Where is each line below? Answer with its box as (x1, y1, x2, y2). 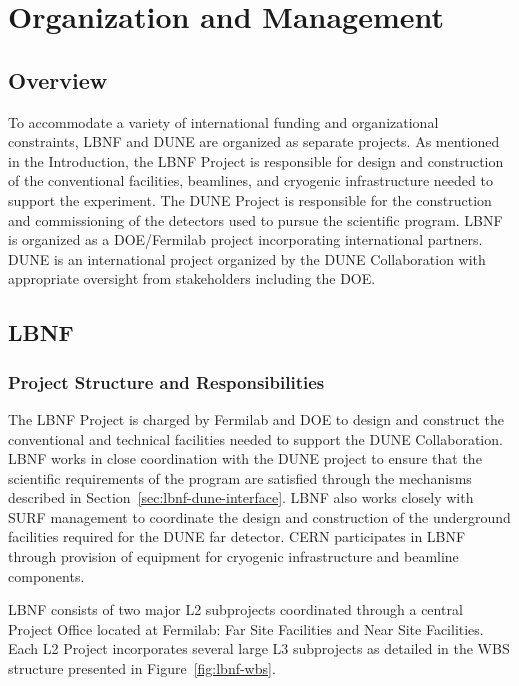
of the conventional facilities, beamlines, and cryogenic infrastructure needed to (8, 170, 493, 191)
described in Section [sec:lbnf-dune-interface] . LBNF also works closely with (8, 487, 474, 508)
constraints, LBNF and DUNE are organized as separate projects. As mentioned (8, 131, 500, 152)
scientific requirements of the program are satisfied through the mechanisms (8, 467, 472, 488)
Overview (8, 64, 108, 95)
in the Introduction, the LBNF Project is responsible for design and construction (8, 150, 504, 171)
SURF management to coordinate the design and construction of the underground (8, 506, 511, 527)
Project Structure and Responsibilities (8, 369, 325, 394)
